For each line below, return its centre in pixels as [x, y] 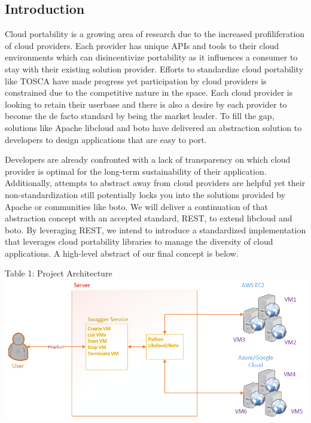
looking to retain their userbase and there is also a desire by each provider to [146, 104]
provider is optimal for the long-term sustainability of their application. [136, 171]
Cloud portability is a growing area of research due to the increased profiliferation [155, 34]
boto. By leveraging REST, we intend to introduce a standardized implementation [155, 229]
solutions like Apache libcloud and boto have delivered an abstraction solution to [153, 127]
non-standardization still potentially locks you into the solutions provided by [145, 194]
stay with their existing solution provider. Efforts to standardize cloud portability [154, 69]
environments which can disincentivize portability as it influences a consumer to [151, 57]
